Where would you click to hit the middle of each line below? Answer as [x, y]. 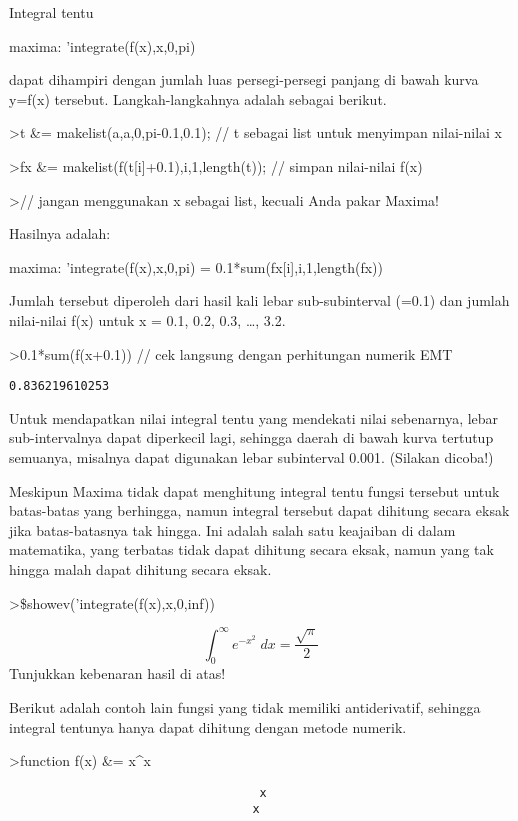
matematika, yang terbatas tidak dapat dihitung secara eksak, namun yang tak [251, 549]
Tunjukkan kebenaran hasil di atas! [117, 673]
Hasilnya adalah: [60, 233]
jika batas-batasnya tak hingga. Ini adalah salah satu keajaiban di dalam [232, 529]
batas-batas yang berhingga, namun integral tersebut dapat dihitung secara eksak [259, 510]
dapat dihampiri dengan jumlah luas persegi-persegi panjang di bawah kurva [244, 79]
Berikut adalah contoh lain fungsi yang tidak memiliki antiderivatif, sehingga [245, 707]
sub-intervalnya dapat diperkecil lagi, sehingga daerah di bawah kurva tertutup [251, 437]
